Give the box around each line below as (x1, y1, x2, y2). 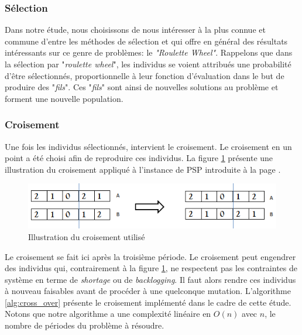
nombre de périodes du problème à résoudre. (5, 319, 164, 331)
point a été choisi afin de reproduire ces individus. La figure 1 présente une (5, 152, 273, 164)
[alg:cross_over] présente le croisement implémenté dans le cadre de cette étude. (5, 296, 291, 308)
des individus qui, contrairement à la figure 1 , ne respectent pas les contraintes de (5, 262, 297, 274)
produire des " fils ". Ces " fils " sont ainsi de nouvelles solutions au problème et (5, 81, 279, 93)
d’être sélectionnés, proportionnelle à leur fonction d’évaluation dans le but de (5, 69, 284, 81)
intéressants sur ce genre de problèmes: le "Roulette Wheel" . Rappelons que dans (5, 46, 293, 59)
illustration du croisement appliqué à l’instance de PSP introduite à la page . (5, 163, 281, 175)
